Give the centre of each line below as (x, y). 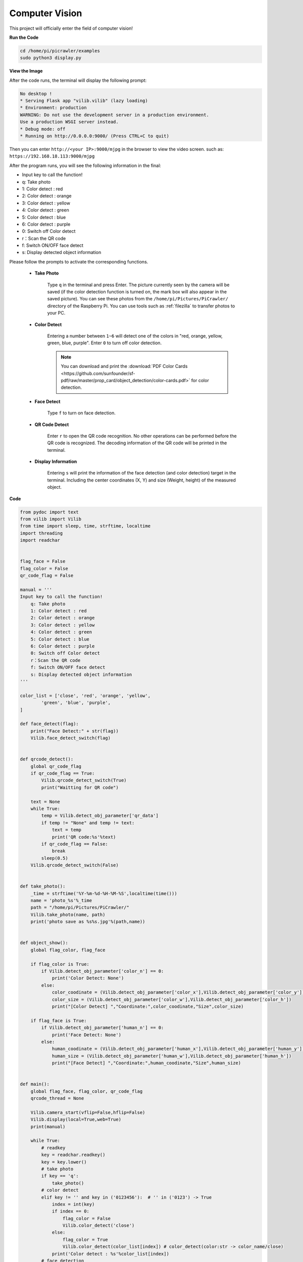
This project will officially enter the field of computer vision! (71, 28)
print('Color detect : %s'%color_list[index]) (110, 1254)
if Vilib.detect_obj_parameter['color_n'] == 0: (103, 971)
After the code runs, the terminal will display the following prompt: (78, 80)
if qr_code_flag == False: (74, 844)
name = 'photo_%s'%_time (61, 901)
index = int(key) (73, 1204)
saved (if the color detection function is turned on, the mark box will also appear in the (137, 292)
